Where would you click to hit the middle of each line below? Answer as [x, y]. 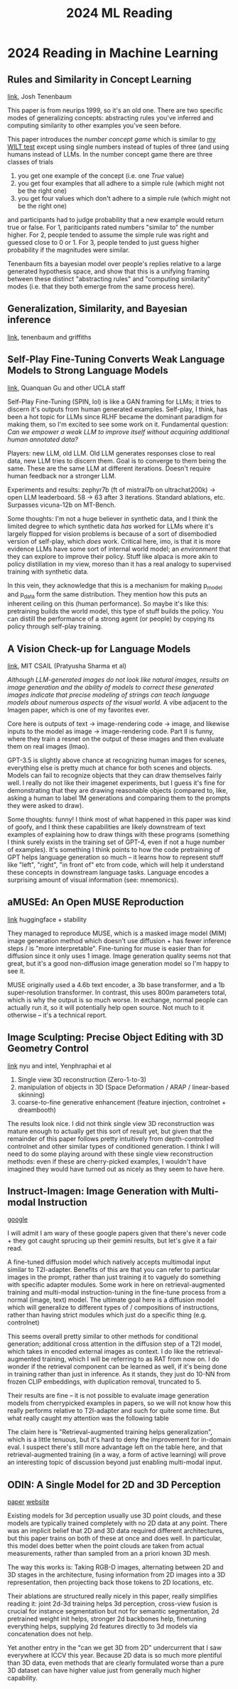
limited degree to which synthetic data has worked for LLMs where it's [110, 526]
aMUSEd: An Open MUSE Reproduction [96, 902]
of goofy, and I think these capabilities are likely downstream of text [107, 827]
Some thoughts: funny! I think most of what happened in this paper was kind [119, 819]
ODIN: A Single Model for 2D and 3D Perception [114, 1484]
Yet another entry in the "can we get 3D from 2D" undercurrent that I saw [115, 1648]
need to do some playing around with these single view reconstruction [110, 1154]
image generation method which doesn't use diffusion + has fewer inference [119, 940]
